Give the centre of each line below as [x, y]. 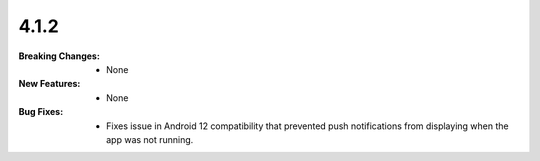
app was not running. [150, 139]
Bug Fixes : [41, 112]
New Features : [49, 84]
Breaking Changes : [59, 56]
